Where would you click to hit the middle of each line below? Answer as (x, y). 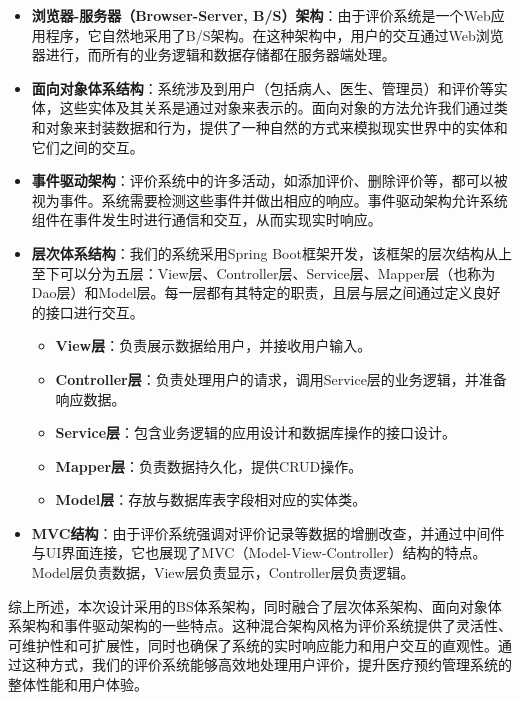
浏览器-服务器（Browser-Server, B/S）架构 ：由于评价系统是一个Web (261, 15)
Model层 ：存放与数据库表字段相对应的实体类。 (211, 499)
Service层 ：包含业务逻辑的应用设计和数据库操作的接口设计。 (256, 432)
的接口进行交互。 (87, 311)
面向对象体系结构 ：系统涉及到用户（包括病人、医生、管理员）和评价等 (262, 87)
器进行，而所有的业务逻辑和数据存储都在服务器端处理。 (213, 54)
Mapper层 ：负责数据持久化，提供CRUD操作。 (209, 465)
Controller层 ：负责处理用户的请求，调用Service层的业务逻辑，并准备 (281, 378)
